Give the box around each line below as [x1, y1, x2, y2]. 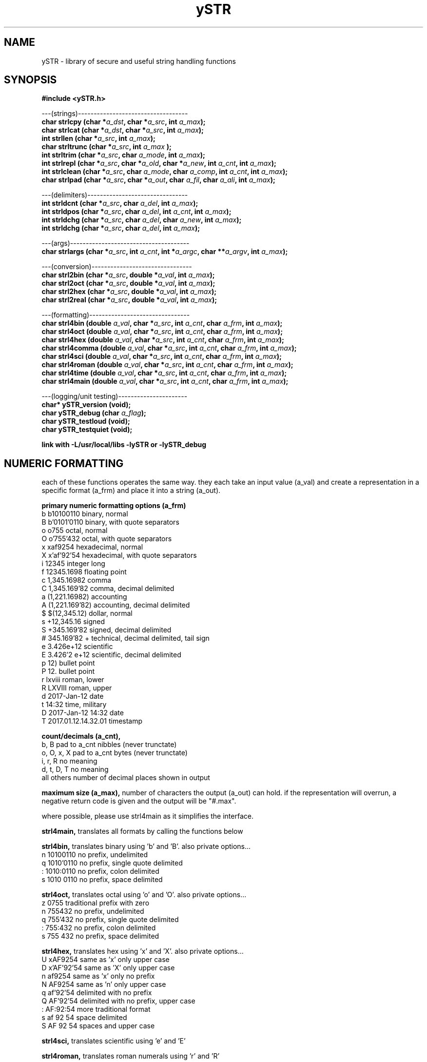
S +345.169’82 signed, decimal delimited [41, 626, 172, 634]
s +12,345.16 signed [41, 617, 105, 626]
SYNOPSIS [4, 74, 57, 86]
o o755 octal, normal [41, 526, 108, 535]
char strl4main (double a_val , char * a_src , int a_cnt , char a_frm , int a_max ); [41, 377, 289, 386]
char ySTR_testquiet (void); [41, 425, 133, 434]
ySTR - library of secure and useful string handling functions [41, 57, 236, 65]
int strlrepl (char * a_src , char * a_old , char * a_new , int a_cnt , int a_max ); [41, 159, 276, 168]
